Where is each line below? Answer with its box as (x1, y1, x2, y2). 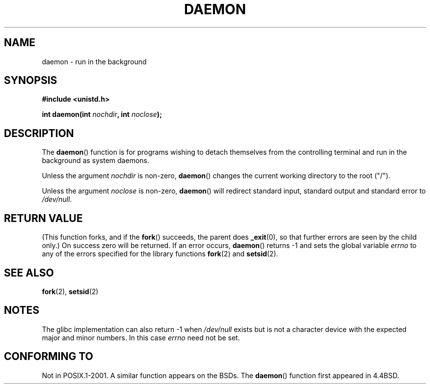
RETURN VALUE (4, 212, 83, 224)
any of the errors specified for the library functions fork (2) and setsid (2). (42, 249, 278, 258)
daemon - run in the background (42, 57, 147, 66)
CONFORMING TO (4, 350, 93, 363)
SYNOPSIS (4, 74, 57, 87)
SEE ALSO (4, 266, 54, 279)
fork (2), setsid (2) (42, 287, 99, 296)
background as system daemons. (42, 156, 149, 165)
